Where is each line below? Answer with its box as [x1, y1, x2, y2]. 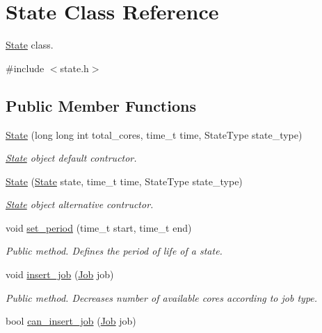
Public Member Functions [6, 94, 196, 116]
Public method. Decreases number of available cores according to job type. [6, 290, 318, 305]
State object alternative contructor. [6, 197, 154, 212]
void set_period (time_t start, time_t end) [6, 220, 192, 234]
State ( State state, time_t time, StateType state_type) [6, 173, 243, 188]
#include [6, 60, 45, 75]
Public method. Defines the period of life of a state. [6, 244, 223, 258]
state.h [60, 60, 89, 75]
